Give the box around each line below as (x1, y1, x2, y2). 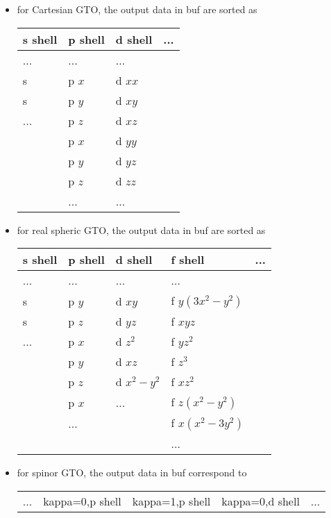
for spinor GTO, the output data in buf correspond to (17, 465, 247, 480)
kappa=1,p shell (132, 492, 211, 509)
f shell (171, 251, 205, 268)
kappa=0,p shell (43, 492, 121, 509)
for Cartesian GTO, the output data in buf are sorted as (17, 2, 257, 16)
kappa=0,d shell (221, 492, 300, 509)
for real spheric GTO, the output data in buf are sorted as (17, 222, 266, 237)
